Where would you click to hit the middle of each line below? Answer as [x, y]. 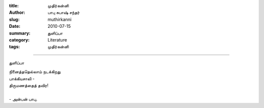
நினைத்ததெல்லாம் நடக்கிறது [35, 72]
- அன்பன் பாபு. [23, 99]
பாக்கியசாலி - [22, 79]
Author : [17, 13]
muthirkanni [60, 19]
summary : [20, 33]
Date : [15, 26]
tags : [14, 47]
